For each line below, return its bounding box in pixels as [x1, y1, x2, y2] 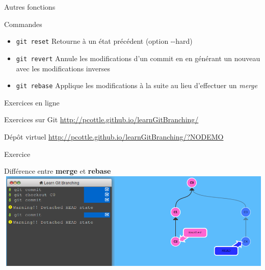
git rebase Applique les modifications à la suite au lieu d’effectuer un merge [16, 80, 258, 91]
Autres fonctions [4, 2, 56, 12]
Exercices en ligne [4, 97, 60, 107]
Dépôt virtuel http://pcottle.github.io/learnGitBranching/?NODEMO [4, 131, 224, 142]
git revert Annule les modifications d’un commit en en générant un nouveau [16, 52, 260, 63]
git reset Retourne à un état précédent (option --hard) [16, 36, 193, 46]
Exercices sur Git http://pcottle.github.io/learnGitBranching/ [4, 114, 199, 125]
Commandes [4, 18, 42, 29]
